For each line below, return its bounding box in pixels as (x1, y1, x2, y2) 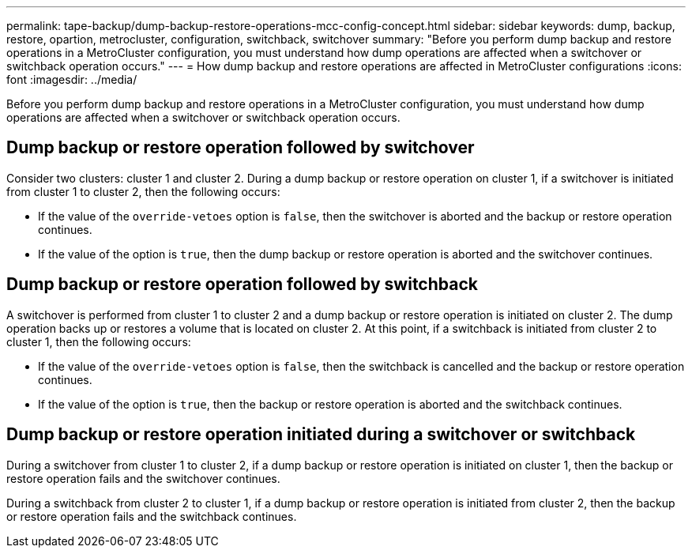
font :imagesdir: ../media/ (6, 73, 137, 86)
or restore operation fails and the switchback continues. (6, 509, 297, 523)
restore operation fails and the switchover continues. (6, 471, 280, 485)
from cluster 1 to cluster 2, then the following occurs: (6, 184, 280, 198)
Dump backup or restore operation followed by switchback (6, 274, 478, 295)
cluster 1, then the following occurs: (6, 334, 191, 349)
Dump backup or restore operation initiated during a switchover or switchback (6, 424, 636, 445)
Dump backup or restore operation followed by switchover (6, 138, 475, 158)
